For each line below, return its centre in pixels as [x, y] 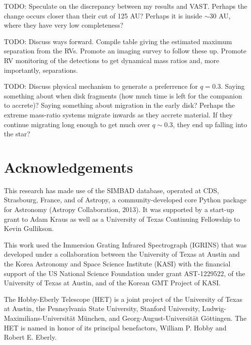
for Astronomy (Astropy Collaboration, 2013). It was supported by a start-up [119, 209]
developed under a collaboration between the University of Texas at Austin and [122, 254]
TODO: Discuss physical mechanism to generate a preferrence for [101, 86]
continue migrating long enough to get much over [77, 124]
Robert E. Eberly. [30, 337]
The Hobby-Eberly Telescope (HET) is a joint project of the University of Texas [123, 299]
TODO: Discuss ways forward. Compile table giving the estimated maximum [118, 41]
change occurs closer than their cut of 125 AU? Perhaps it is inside [103, 15]
